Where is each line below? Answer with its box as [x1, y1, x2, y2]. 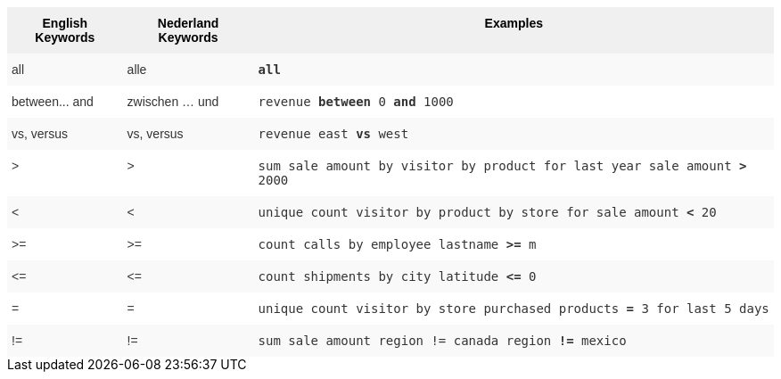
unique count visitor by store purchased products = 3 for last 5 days [258, 301, 769, 316]
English [42, 16, 88, 30]
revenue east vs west [258, 127, 409, 141]
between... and [12, 95, 94, 109]
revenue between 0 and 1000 [258, 95, 454, 109]
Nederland [157, 16, 219, 30]
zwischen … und [127, 95, 219, 109]
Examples [484, 16, 543, 30]
